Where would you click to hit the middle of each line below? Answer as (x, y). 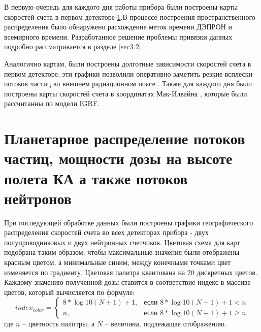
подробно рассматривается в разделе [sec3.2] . (74, 46)
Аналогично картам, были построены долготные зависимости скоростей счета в (128, 63)
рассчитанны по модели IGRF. (52, 103)
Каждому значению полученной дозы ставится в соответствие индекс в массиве (127, 282)
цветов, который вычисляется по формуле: (70, 292)
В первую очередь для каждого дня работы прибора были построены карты (121, 7)
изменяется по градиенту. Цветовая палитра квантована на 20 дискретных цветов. (131, 272)
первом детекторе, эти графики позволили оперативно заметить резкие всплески (128, 73)
